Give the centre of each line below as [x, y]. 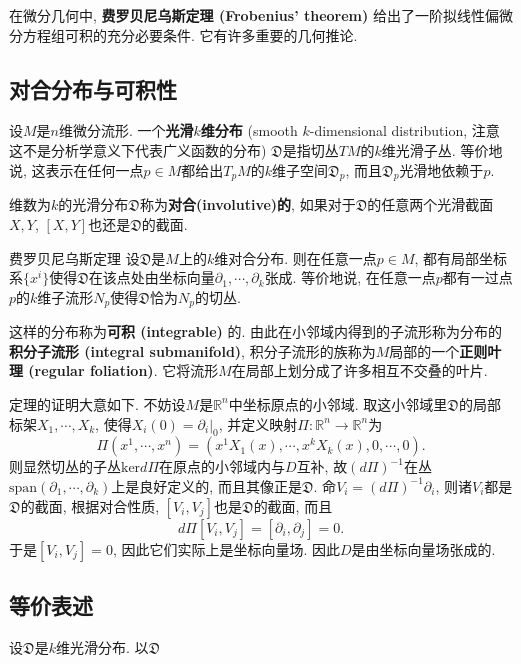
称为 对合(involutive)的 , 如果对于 [247, 204]
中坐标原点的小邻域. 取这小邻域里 [338, 403]
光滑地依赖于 [441, 169]
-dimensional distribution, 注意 [404, 130]
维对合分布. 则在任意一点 [295, 257]
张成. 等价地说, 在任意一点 [350, 277]
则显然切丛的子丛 [65, 466]
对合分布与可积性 [93, 88]
